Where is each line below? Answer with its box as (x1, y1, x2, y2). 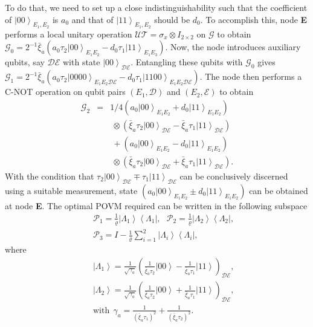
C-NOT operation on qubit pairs (5, 85, 126, 98)
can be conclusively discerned (179, 169, 288, 182)
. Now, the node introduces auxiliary (165, 40, 301, 53)
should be (154, 13, 190, 25)
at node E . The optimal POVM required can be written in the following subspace (5, 199, 308, 212)
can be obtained (249, 184, 308, 196)
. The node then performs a (199, 70, 302, 83)
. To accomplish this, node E (200, 13, 308, 25)
